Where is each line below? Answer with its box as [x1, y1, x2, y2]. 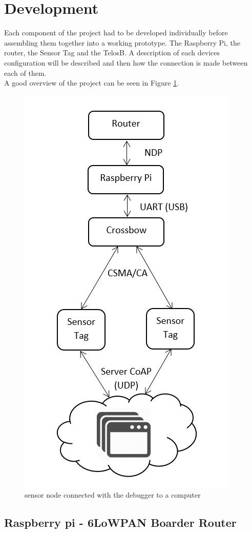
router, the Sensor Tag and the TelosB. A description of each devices [4, 47, 220, 58]
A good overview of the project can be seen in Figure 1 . [4, 77, 179, 88]
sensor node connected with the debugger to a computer [25, 489, 201, 500]
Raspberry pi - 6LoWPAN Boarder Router [4, 515, 237, 530]
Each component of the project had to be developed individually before [4, 27, 228, 38]
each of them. [4, 67, 47, 78]
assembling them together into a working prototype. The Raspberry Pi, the [4, 37, 240, 48]
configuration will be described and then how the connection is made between [4, 57, 248, 68]
